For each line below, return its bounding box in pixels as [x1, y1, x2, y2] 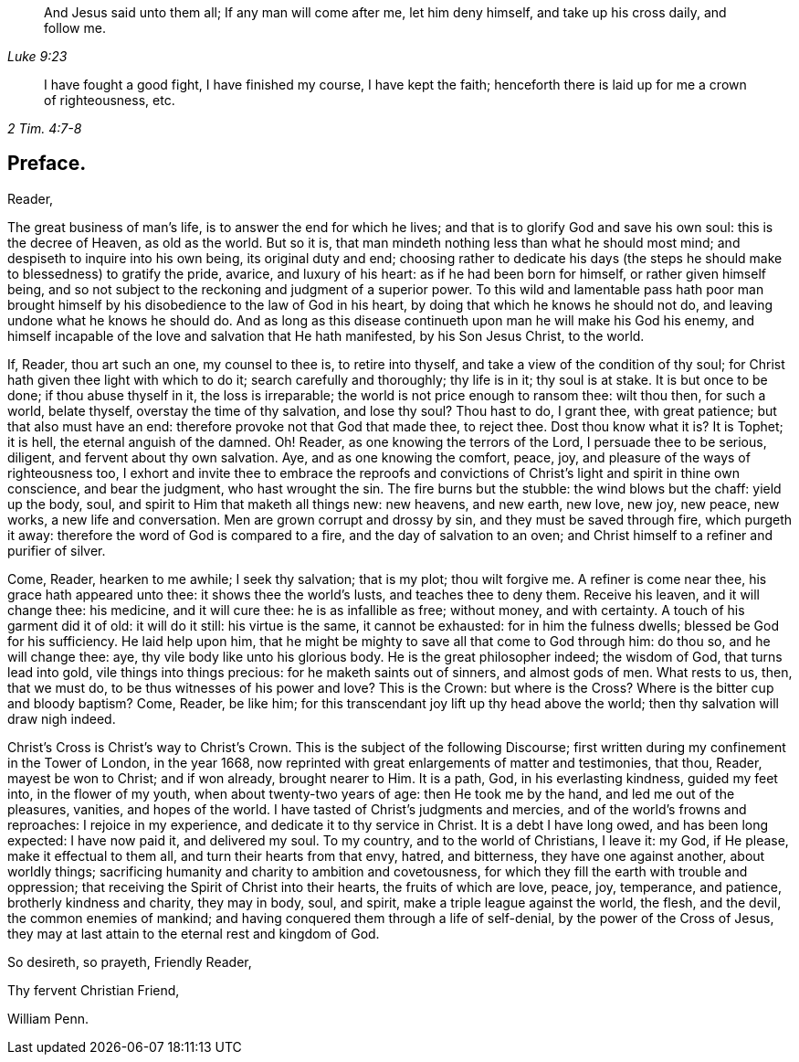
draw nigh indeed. [7, 710, 116, 727]
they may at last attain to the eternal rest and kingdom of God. [7, 925, 380, 941]
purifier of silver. [7, 542, 106, 558]
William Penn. [7, 1010, 89, 1026]
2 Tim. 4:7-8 [7, 121, 82, 136]
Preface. [7, 152, 87, 175]
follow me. [44, 20, 106, 36]
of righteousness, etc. [44, 92, 175, 108]
